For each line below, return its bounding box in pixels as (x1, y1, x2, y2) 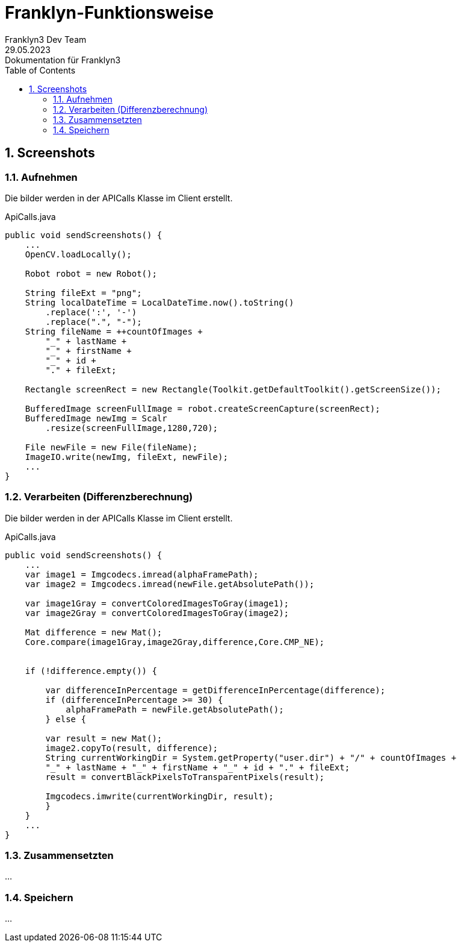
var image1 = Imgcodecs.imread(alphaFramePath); (25, 569, 259, 579)
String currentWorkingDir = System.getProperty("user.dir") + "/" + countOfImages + (45, 752, 457, 763)
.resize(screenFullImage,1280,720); (45, 423, 218, 433)
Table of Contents (5, 64, 76, 75)
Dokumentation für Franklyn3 (5, 54, 121, 65)
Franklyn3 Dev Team (5, 34, 87, 45)
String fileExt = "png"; (25, 288, 142, 298)
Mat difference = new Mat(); (25, 627, 162, 637)
